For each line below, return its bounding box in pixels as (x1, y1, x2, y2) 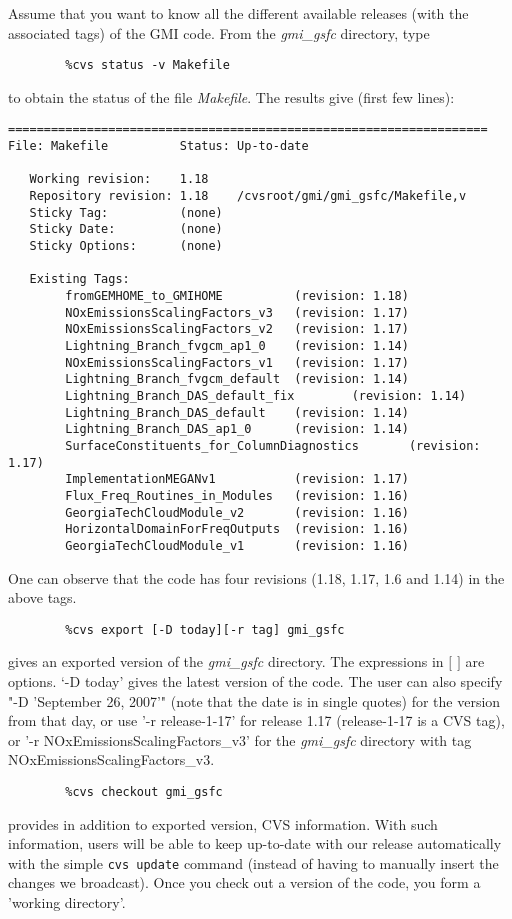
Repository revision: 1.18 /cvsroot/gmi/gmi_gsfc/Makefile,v (29, 189, 467, 204)
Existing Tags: (29, 272, 130, 287)
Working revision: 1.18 (29, 172, 209, 187)
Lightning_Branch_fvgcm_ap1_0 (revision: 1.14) (65, 338, 409, 353)
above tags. (8, 587, 77, 608)
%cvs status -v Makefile (65, 58, 230, 73)
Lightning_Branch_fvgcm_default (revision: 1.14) (65, 372, 409, 387)
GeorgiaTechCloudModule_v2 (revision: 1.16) (65, 505, 409, 520)
